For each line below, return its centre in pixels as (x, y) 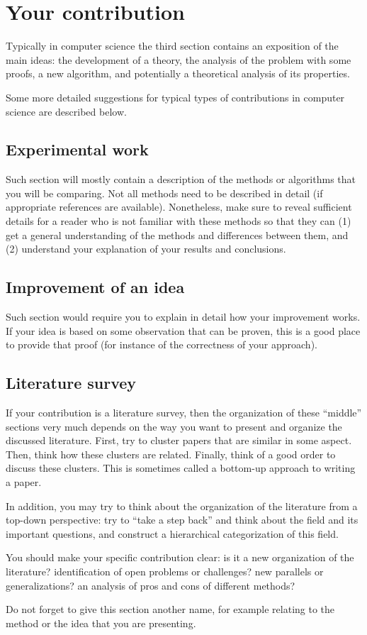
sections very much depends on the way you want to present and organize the (174, 426)
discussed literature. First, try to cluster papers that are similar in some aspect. (179, 440)
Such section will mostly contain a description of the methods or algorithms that (181, 179)
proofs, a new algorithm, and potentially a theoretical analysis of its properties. (178, 73)
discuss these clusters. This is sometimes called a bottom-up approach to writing (181, 468)
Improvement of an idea (95, 287)
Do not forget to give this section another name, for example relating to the (170, 609)
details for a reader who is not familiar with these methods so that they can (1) (179, 221)
